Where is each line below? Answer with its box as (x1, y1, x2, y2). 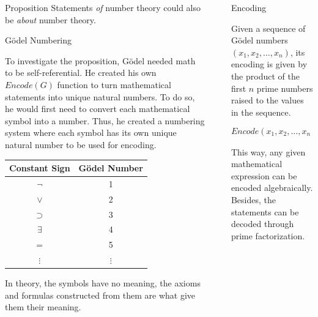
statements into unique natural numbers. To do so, (5, 90, 195, 103)
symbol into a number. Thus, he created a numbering (5, 114, 205, 127)
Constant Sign (9, 162, 70, 174)
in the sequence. (231, 105, 291, 118)
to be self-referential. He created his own (5, 66, 157, 79)
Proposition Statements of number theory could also (5, 1, 201, 13)
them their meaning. (5, 300, 81, 313)
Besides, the (231, 193, 276, 206)
